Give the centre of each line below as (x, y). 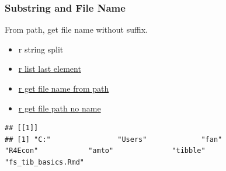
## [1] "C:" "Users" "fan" (114, 139)
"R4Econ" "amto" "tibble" (105, 151)
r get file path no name (60, 108)
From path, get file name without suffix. (76, 29)
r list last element (50, 69)
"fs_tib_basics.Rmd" (45, 162)
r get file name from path (64, 88)
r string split (41, 49)
